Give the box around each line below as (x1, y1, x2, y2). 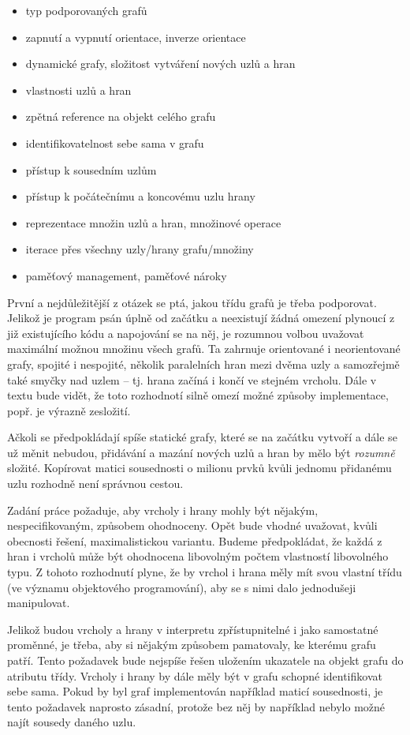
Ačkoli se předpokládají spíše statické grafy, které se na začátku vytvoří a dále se (7, 429, 397, 445)
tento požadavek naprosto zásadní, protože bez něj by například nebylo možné (7, 698, 386, 714)
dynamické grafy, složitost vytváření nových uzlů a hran (25, 55, 296, 72)
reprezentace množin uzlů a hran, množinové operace (25, 214, 281, 231)
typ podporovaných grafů (25, 2, 147, 18)
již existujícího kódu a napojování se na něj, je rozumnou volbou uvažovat (7, 324, 364, 341)
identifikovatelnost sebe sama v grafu (25, 134, 204, 151)
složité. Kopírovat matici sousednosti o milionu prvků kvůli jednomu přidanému (7, 459, 392, 476)
